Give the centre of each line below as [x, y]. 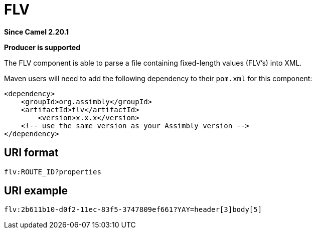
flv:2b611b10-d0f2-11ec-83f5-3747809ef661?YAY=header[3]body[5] [133, 210]
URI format [31, 153]
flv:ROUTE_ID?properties [53, 172]
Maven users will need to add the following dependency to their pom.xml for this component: [158, 78]
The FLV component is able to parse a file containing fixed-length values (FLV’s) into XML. [153, 63]
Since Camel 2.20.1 [37, 32]
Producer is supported [42, 47]
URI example [36, 191]
